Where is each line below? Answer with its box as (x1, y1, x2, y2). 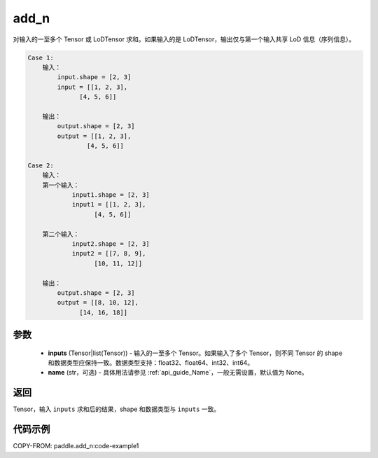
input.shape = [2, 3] (57, 74, 132, 81)
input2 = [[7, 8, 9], (71, 249, 146, 258)
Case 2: (27, 161, 54, 169)
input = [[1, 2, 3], (57, 83, 128, 91)
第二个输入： (42, 230, 80, 238)
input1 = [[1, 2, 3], (71, 200, 146, 209)
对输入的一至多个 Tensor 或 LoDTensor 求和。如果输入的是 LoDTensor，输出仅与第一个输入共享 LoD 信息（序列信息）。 (13, 35, 356, 43)
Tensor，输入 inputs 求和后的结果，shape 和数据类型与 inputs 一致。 (13, 405, 220, 413)
